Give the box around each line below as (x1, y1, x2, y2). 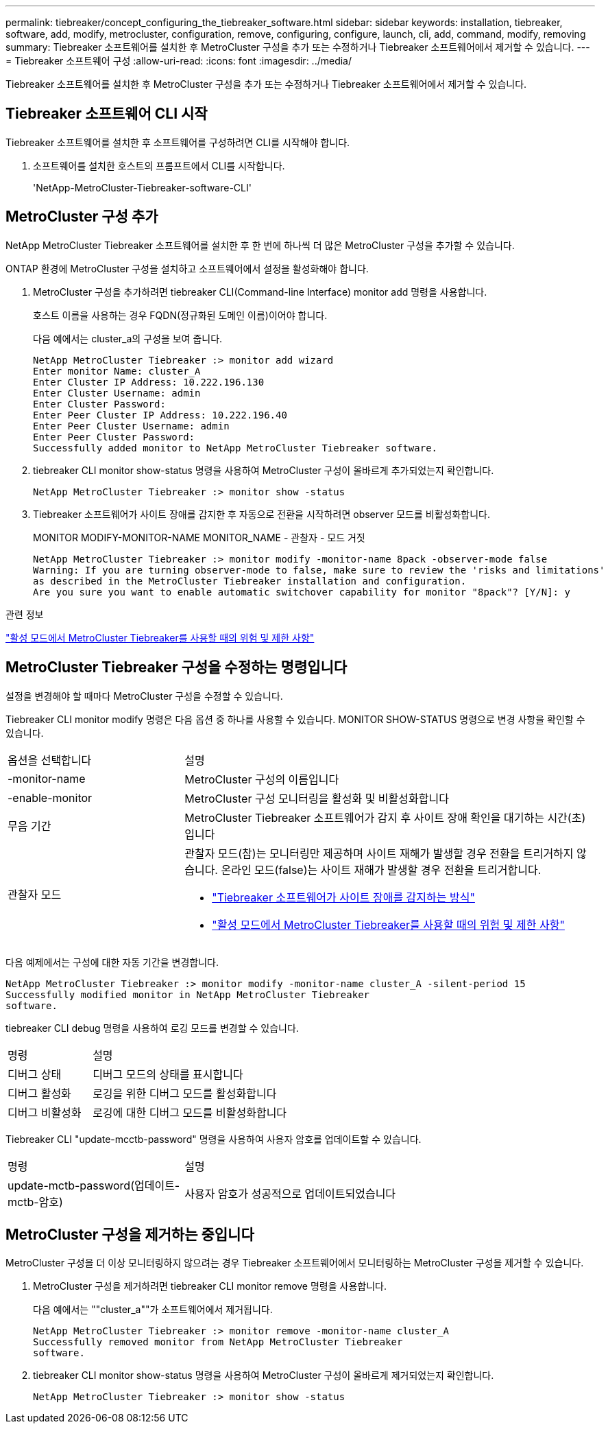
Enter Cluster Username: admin (33, 387, 201, 399)
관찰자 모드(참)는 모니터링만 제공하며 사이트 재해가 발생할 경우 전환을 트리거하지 (184, 846, 574, 860)
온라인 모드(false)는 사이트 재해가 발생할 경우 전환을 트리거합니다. (221, 862, 542, 877)
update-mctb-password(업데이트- (8, 1178, 180, 1192)
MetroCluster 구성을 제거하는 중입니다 (5, 1225, 254, 1243)
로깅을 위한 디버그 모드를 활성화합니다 (93, 1086, 277, 1100)
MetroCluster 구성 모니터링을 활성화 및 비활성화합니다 (184, 791, 449, 805)
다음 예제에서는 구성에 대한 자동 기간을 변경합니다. (5, 956, 219, 968)
